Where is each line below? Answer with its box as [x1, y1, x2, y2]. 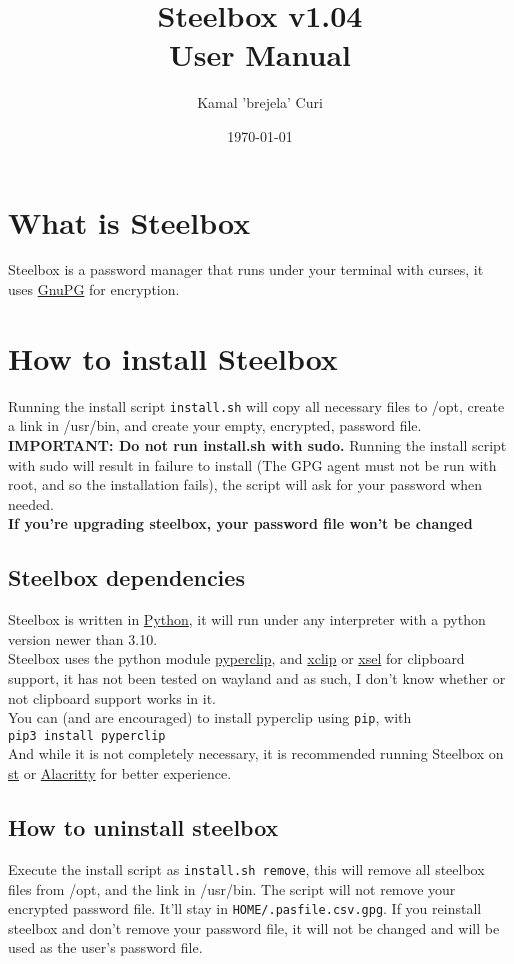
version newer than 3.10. [8, 628, 158, 649]
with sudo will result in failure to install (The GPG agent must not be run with [8, 454, 497, 475]
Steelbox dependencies [8, 562, 245, 593]
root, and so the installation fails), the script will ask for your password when [8, 474, 483, 495]
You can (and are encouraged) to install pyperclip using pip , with [8, 707, 412, 728]
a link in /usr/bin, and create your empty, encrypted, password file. [8, 415, 422, 436]
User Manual [169, 34, 351, 75]
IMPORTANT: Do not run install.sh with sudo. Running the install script [8, 435, 507, 455]
